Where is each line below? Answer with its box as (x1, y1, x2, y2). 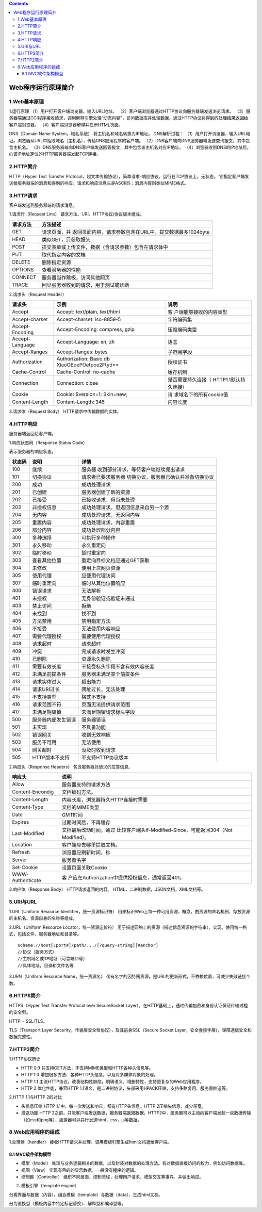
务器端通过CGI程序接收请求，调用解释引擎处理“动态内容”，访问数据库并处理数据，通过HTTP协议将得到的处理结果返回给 (9, 115, 248, 121)
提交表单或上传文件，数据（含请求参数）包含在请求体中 (41, 244, 168, 250)
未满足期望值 (32, 708, 62, 715)
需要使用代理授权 (81, 633, 121, 639)
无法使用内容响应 (81, 625, 121, 632)
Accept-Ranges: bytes (56, 348, 108, 355)
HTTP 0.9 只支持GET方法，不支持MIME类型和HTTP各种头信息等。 (21, 1065, 154, 1071)
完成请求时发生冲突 (81, 648, 126, 655)
